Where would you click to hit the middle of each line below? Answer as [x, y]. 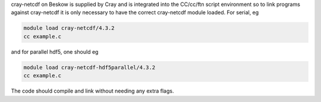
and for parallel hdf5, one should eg [55, 52]
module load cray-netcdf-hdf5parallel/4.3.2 [89, 67]
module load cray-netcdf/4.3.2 [69, 28]
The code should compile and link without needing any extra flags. [92, 91]
